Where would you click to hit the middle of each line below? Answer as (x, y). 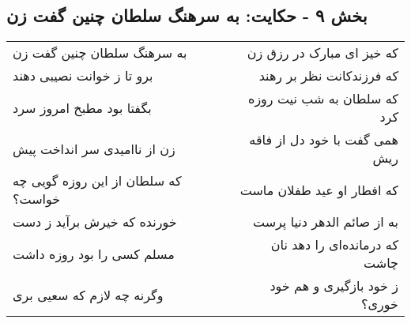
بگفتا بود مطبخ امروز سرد (82, 107)
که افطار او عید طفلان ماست (319, 190)
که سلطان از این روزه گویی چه (97, 181)
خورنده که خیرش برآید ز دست (95, 222)
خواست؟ (37, 199)
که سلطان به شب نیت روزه (323, 99)
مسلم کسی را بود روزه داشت (94, 254)
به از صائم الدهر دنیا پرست (325, 222)
